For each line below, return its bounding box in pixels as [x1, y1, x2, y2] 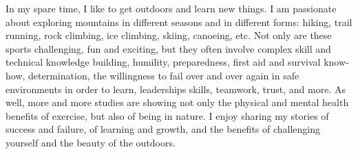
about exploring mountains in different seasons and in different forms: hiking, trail [6, 14, 352, 29]
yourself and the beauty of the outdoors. [6, 135, 176, 149]
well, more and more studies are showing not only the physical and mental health [6, 95, 349, 110]
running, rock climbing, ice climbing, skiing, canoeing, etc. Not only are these [6, 28, 332, 42]
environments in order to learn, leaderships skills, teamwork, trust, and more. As [6, 81, 346, 96]
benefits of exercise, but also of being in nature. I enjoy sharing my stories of [6, 108, 329, 123]
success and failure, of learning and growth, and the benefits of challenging [6, 122, 321, 136]
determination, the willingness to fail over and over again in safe [28, 68, 299, 82]
